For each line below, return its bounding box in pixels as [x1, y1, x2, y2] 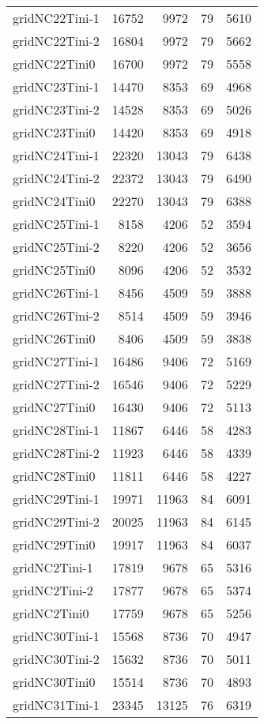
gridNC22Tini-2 [13, 32, 100, 50]
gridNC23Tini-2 [13, 100, 100, 118]
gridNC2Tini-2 [13, 581, 93, 599]
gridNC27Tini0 [13, 398, 96, 416]
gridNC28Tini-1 [13, 421, 100, 439]
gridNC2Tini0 [13, 604, 89, 622]
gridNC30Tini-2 [13, 650, 100, 668]
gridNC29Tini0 [13, 535, 96, 553]
